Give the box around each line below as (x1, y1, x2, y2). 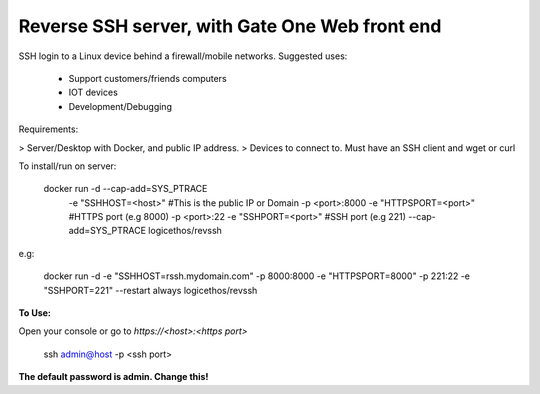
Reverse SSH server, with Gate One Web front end (18, 15, 442, 37)
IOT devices (68, 86, 119, 99)
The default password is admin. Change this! (18, 371, 209, 383)
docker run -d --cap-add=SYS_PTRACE (43, 183, 208, 195)
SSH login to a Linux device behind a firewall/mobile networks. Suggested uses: (18, 50, 348, 62)
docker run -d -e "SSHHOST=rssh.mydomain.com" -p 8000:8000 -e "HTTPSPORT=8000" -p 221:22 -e (43, 270, 470, 282)
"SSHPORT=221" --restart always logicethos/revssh (43, 284, 258, 296)
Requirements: (18, 123, 79, 135)
